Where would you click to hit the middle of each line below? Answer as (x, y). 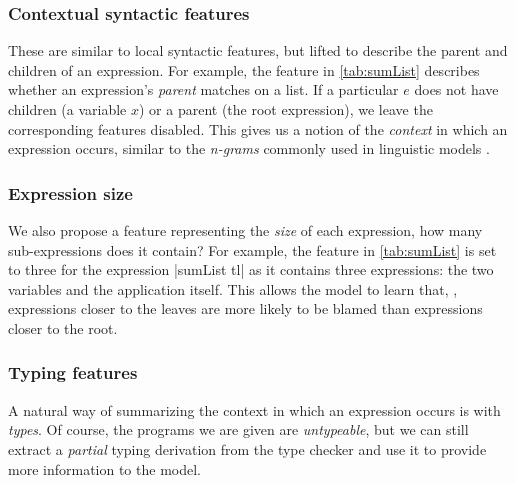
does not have (456, 89)
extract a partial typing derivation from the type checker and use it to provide (247, 448)
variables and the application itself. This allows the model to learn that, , (233, 288)
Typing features (73, 372)
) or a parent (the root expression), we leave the (286, 109)
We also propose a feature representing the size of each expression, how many (245, 230)
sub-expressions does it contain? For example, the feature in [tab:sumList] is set (252, 249)
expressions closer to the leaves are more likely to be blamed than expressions (245, 308)
